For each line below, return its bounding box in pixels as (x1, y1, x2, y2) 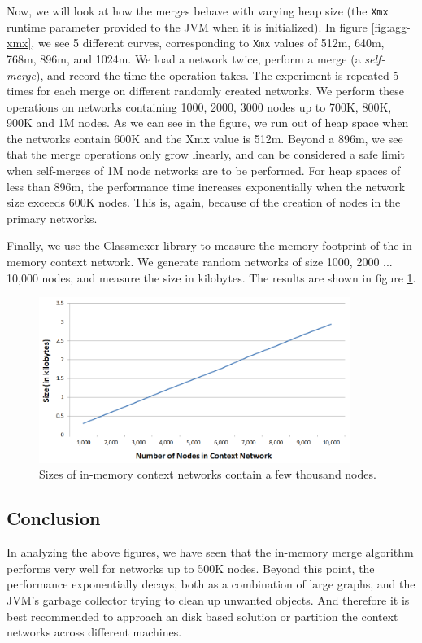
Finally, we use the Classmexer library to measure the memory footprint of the (7, 237, 399, 254)
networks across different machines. (7, 623, 182, 641)
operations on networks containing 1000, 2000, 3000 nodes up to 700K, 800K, (7, 98, 392, 115)
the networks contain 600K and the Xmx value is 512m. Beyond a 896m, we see (7, 129, 403, 147)
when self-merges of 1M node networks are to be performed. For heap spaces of (7, 162, 401, 179)
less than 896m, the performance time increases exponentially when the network (7, 177, 406, 195)
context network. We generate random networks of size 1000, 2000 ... (50, 253, 393, 270)
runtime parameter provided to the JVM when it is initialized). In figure (7, 18, 368, 35)
